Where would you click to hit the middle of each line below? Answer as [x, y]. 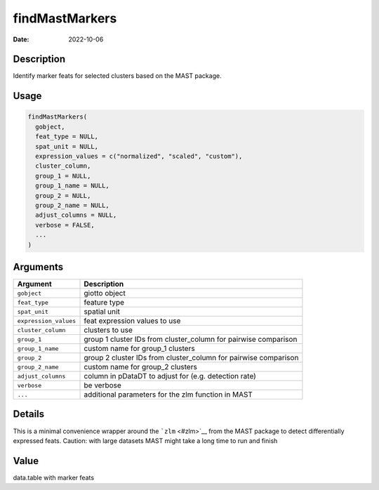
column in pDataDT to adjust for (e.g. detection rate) [170, 376]
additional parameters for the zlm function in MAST [168, 395]
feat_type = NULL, [67, 137]
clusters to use [108, 330]
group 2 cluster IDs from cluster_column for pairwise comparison [191, 358]
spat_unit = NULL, [67, 146]
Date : [21, 39]
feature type [104, 303]
